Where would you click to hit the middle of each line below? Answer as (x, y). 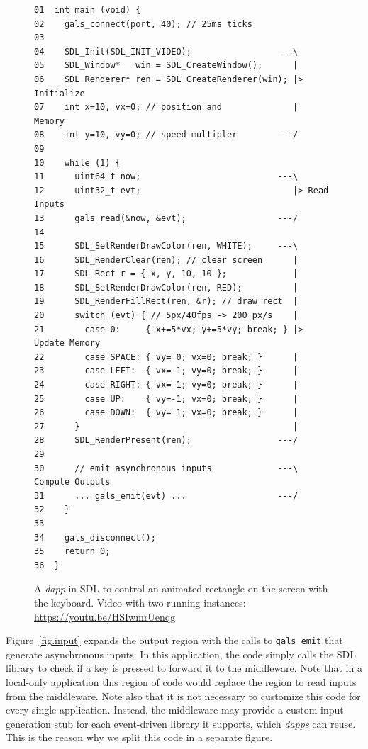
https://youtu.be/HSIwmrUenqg (105, 616)
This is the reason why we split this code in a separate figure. (139, 737)
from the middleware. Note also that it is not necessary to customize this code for (183, 695)
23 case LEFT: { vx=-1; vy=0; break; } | (166, 371)
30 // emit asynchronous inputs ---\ (166, 468)
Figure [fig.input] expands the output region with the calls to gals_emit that (174, 640)
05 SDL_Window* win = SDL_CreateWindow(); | (166, 66)
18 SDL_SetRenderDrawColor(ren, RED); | (166, 287)
